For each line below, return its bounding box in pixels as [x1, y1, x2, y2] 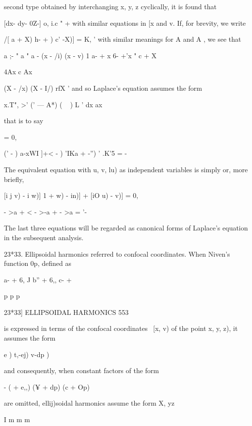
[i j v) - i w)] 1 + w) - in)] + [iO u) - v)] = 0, [4, 190, 139, 200]
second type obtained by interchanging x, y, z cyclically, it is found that [4, 1, 217, 11]
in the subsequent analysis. [4, 232, 84, 242]
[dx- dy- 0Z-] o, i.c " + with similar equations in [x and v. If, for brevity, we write [4, 17, 246, 28]
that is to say [4, 115, 44, 126]
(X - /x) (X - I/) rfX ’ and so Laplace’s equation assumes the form [4, 82, 202, 93]
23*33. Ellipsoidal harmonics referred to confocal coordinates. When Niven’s [4, 248, 230, 259]
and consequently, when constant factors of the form [4, 365, 159, 376]
